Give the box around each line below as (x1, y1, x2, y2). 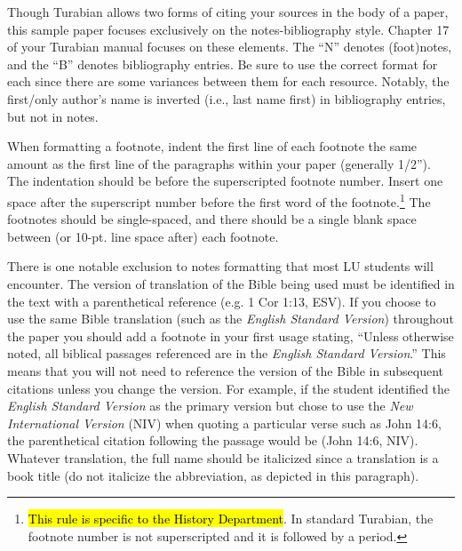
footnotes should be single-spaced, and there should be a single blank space (7, 210, 417, 228)
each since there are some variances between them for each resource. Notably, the (7, 72, 450, 91)
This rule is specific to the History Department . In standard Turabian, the (28, 509, 434, 528)
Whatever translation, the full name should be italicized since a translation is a (7, 448, 439, 467)
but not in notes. (7, 107, 99, 125)
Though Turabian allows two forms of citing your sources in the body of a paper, (7, 3, 449, 20)
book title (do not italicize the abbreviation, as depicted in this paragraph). (7, 466, 419, 484)
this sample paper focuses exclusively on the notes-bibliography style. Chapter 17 (7, 20, 450, 38)
